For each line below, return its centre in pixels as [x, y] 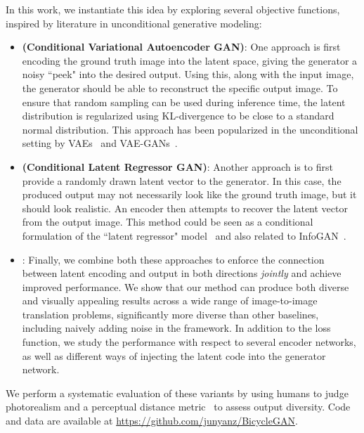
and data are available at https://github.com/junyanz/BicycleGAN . [152, 421]
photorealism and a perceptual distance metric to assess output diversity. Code [178, 407]
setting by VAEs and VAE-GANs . [100, 143]
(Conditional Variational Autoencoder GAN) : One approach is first [181, 47]
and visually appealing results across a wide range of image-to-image [170, 300]
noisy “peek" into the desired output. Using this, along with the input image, [188, 74]
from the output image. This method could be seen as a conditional [168, 222]
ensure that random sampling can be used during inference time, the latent [184, 102]
